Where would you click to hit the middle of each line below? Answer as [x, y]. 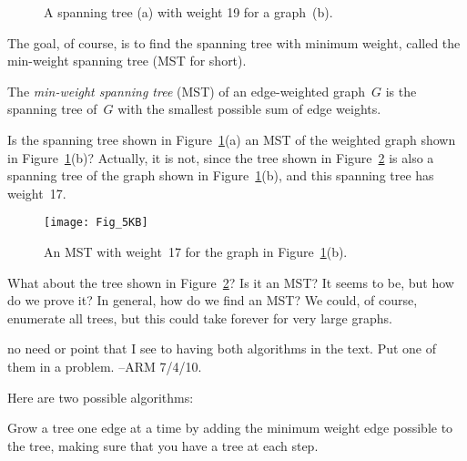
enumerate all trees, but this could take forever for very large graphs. [200, 318]
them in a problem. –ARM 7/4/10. [105, 366]
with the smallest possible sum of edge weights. [249, 109]
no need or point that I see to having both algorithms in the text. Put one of [222, 348]
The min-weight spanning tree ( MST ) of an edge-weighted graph [187, 91]
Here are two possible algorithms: [101, 397]
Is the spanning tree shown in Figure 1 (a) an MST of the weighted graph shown [232, 139]
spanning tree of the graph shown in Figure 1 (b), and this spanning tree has [221, 175]
